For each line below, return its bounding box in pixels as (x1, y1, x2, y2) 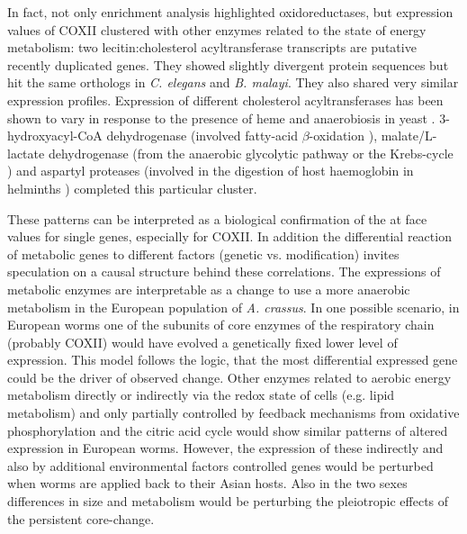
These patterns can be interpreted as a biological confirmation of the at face (7, 209, 427, 228)
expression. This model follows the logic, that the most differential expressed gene (7, 350, 458, 369)
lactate (7, 143, 45, 162)
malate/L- (381, 126, 437, 145)
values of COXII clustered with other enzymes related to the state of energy (7, 20, 427, 39)
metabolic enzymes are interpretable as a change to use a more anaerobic (7, 279, 410, 298)
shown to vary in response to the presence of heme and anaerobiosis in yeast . (7, 108, 436, 127)
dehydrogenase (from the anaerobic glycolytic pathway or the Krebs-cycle (48, 143, 454, 162)
